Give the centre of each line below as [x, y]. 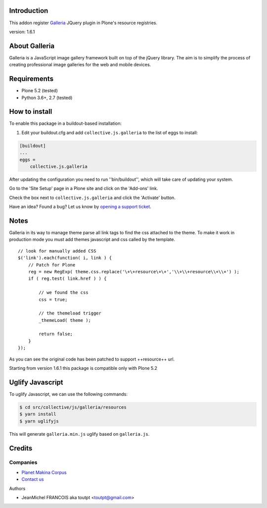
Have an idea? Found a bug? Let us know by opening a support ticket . [80, 207]
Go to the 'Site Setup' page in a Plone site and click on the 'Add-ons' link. [84, 189]
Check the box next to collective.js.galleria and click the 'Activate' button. [92, 198]
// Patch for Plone [52, 265]
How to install [31, 112]
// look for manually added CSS [57, 251]
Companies [23, 462]
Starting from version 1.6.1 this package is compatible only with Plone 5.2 [83, 368]
